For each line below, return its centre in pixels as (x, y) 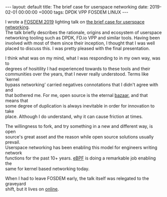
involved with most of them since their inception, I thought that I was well (80, 43)
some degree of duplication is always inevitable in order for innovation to (80, 106)
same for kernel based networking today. (47, 169)
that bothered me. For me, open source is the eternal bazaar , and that (77, 95)
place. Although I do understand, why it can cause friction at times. (74, 116)
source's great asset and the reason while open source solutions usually (80, 137)
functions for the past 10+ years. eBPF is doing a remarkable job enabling (81, 158)
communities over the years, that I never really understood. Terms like (77, 74)
